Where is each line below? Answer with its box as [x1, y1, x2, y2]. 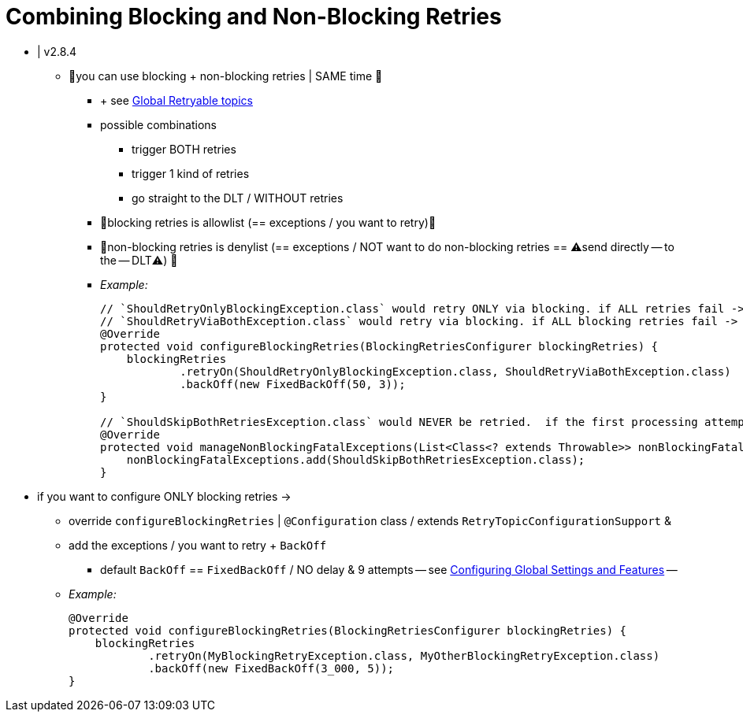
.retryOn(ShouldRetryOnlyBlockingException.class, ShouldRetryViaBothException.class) [180, 365, 731, 378]
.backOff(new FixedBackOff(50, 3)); [180, 377, 406, 390]
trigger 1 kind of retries [132, 166, 250, 180]
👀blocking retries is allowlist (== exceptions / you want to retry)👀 [100, 215, 437, 229]
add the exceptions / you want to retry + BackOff [69, 538, 327, 552]
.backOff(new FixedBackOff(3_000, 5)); [148, 661, 395, 675]
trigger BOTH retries [132, 142, 236, 156]
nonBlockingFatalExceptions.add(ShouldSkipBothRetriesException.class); [126, 453, 585, 466]
